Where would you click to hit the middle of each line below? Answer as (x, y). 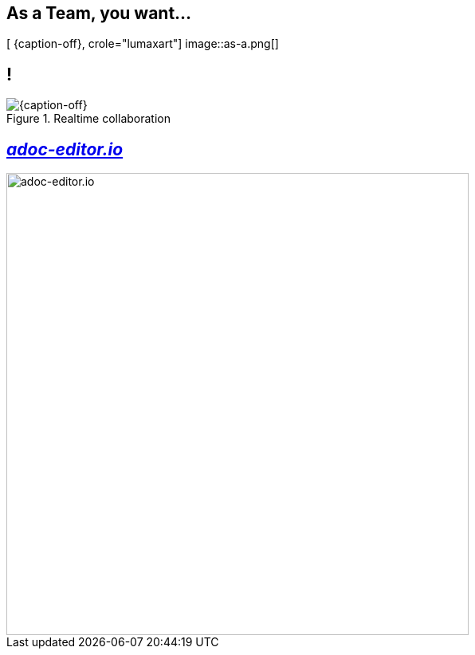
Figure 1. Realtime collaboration (88, 119)
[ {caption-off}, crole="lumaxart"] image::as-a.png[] (143, 44)
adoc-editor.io (65, 149)
